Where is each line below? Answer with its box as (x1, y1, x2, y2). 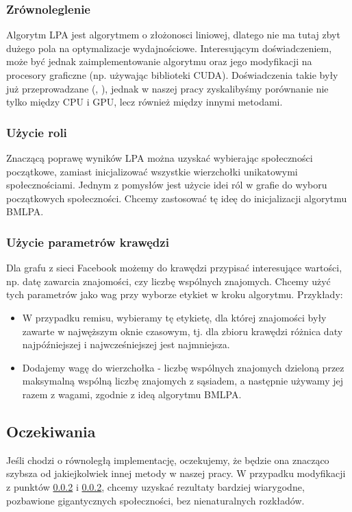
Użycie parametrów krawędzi (6, 233, 169, 250)
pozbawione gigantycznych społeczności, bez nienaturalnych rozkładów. (6, 493, 305, 507)
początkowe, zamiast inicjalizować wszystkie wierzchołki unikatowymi (6, 164, 298, 178)
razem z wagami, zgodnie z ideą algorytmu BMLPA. (22, 387, 242, 401)
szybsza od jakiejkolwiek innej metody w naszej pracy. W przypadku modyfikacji (6, 466, 346, 480)
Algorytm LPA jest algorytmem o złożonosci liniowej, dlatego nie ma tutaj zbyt (6, 27, 340, 42)
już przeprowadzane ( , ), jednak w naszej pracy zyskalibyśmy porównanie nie (6, 81, 329, 95)
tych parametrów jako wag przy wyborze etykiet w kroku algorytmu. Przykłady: (6, 287, 343, 302)
